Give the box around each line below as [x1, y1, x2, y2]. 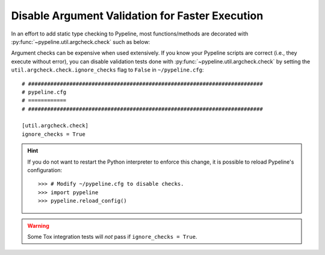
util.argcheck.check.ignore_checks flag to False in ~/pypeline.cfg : [11, 66, 204, 73]
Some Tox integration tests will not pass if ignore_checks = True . [27, 233, 197, 240]
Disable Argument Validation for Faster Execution [11, 9, 264, 22]
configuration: [27, 167, 63, 174]
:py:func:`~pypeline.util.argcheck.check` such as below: [11, 38, 150, 45]
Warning [27, 222, 49, 229]
